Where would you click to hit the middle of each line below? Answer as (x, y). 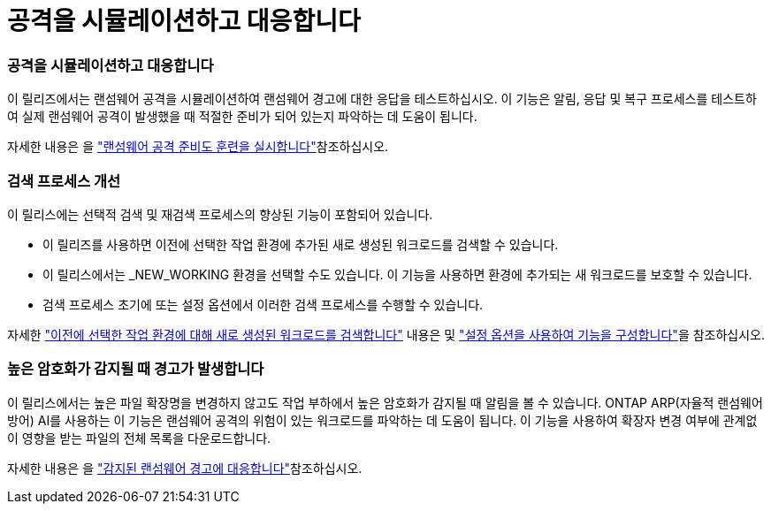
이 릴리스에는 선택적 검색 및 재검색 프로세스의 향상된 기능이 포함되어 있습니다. (220, 214)
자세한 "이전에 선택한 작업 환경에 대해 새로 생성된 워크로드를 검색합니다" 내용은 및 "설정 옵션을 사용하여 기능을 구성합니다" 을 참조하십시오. (386, 334)
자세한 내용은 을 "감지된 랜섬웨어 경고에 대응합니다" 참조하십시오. (185, 468)
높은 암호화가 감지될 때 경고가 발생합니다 (136, 369)
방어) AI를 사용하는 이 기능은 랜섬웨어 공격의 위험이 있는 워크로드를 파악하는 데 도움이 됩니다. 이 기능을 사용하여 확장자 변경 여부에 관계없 (382, 420)
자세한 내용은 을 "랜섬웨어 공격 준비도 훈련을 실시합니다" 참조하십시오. (198, 147)
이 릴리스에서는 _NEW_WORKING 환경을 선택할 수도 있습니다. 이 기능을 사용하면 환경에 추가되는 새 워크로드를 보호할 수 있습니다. (397, 274)
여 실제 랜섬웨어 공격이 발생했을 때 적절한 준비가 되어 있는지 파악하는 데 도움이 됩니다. (242, 117)
